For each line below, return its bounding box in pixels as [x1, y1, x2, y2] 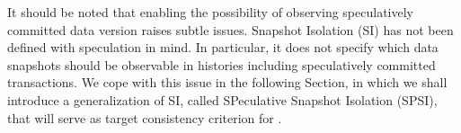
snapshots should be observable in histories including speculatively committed [7, 55, 436, 74]
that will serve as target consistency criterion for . [7, 108, 282, 127]
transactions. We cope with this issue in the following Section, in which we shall [7, 73, 448, 92]
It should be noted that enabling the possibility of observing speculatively [7, 3, 413, 21]
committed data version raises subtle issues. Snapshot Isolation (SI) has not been [7, 20, 454, 39]
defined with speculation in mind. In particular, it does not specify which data [7, 38, 439, 57]
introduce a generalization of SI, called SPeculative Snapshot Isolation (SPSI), [7, 90, 438, 109]
